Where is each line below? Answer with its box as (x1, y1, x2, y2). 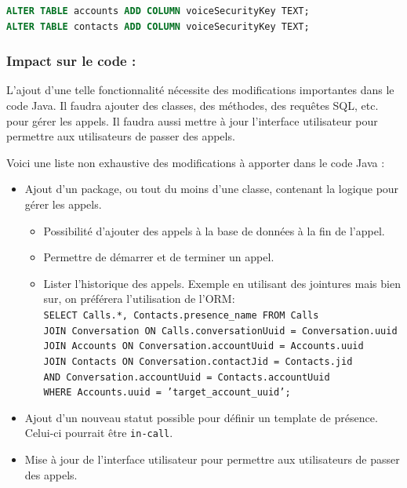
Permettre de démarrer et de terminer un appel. (43, 249, 274, 265)
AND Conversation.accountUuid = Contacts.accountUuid (43, 371, 330, 383)
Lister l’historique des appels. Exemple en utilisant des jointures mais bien (43, 275, 401, 291)
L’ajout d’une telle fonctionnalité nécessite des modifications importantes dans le (6, 82, 394, 98)
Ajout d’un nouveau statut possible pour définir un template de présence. (24, 409, 378, 425)
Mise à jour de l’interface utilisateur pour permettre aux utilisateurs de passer (24, 451, 400, 468)
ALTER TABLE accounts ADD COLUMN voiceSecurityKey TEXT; (6, 5, 310, 16)
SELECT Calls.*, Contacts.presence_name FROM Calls (43, 309, 319, 321)
